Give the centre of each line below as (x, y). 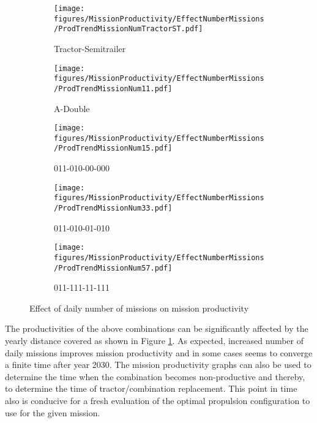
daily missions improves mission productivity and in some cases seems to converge (159, 352)
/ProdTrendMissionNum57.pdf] (113, 268)
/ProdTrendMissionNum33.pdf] (113, 208)
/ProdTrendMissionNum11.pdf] (113, 88)
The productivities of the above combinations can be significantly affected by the (157, 328)
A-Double (72, 108)
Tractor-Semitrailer (90, 48)
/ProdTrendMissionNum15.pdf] (113, 148)
